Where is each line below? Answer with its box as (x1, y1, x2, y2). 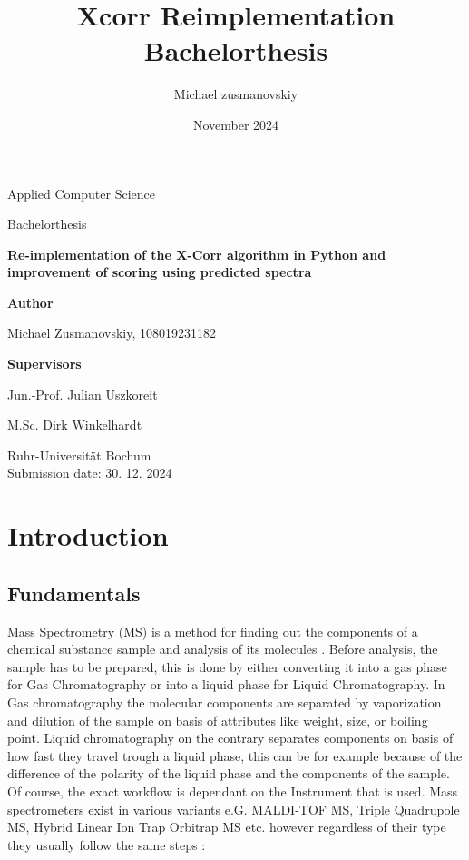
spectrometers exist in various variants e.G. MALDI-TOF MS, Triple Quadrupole (7, 799, 460, 818)
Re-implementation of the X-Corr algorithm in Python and (7, 244, 386, 263)
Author (7, 292, 54, 311)
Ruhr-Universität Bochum (7, 445, 151, 464)
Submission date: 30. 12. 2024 (7, 463, 172, 482)
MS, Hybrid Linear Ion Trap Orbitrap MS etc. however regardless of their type (7, 817, 446, 836)
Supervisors (7, 354, 82, 373)
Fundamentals (7, 578, 141, 607)
